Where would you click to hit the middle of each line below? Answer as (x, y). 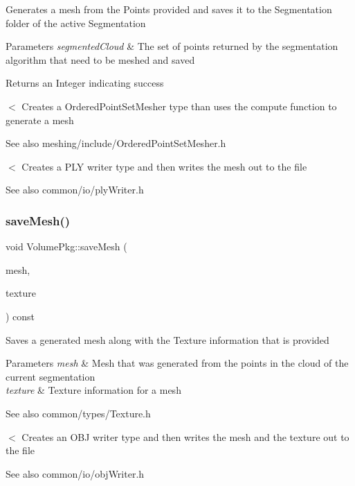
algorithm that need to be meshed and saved (100, 59)
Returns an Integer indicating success (85, 83)
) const (20, 316)
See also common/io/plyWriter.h (75, 190)
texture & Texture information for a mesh (93, 390)
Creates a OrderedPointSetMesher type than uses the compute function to (179, 106)
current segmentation (51, 376)
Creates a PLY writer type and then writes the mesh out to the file (164, 166)
